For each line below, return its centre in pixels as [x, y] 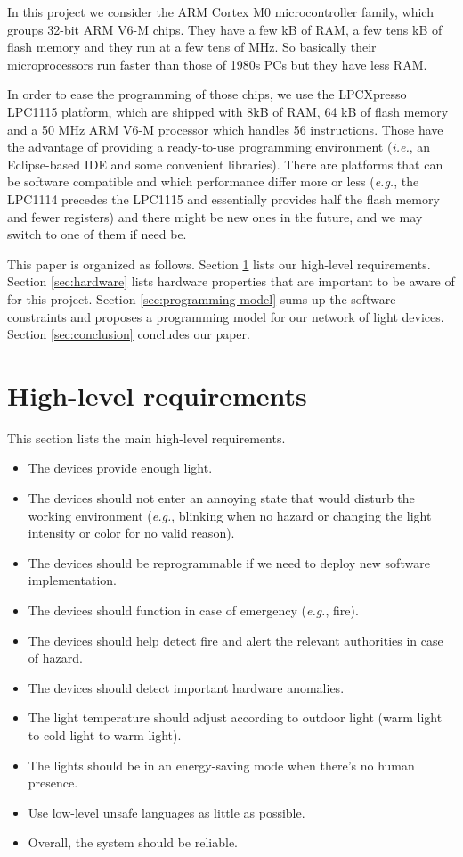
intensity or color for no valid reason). [131, 533]
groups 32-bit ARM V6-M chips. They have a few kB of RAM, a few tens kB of [225, 29]
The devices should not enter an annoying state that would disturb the [221, 498]
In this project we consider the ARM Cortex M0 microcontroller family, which [220, 12]
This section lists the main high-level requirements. [146, 437]
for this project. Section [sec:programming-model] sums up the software [202, 298]
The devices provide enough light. [120, 468]
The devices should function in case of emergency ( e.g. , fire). [193, 610]
